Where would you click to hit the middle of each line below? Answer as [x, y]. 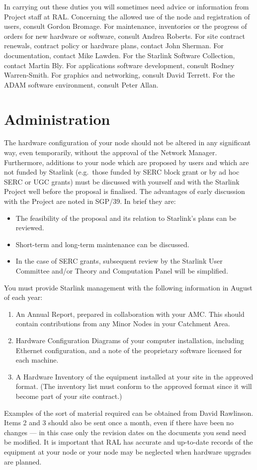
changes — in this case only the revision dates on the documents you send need [125, 432]
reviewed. [30, 228]
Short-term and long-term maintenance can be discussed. [102, 244]
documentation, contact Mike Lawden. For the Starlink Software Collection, [120, 55]
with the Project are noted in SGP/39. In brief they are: [90, 201]
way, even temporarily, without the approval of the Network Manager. [111, 152]
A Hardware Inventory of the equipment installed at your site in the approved [134, 376]
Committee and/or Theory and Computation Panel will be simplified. [122, 271]
